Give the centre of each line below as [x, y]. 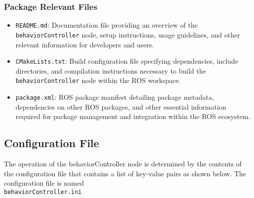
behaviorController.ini [43, 192]
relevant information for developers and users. [85, 44]
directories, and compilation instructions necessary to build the [111, 70]
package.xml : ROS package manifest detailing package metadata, [115, 97]
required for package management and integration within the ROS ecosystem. [133, 116]
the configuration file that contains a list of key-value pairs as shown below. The [125, 173]
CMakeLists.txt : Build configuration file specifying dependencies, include [127, 61]
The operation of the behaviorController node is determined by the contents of [123, 164]
